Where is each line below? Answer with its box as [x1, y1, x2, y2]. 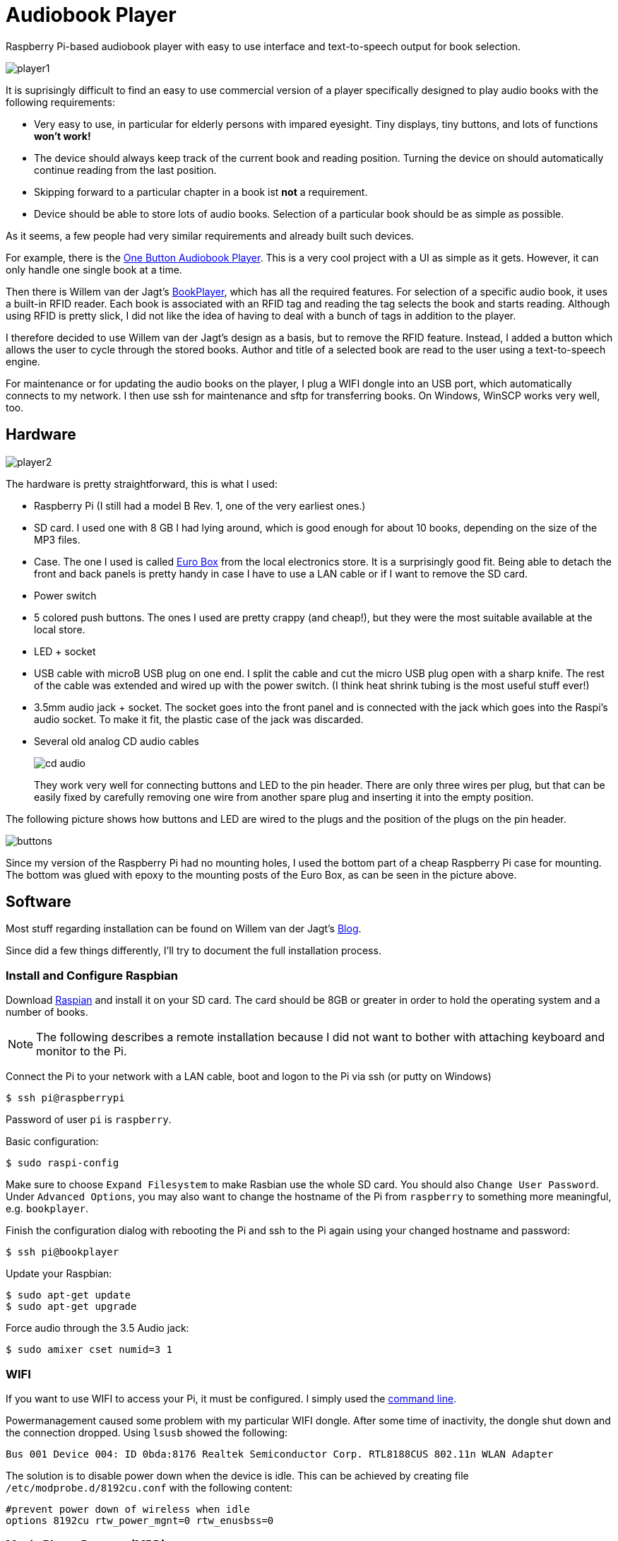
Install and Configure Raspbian [6, 968, 178, 983]
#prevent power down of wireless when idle [6, 1503, 250, 1515]
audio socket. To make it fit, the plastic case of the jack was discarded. [34, 713, 364, 725]
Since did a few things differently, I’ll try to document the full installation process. [6, 944, 381, 957]
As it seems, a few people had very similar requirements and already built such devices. [6, 229, 415, 242]
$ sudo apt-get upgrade [6, 1301, 137, 1313]
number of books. [6, 1006, 88, 1019]
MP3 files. [34, 533, 81, 546]
